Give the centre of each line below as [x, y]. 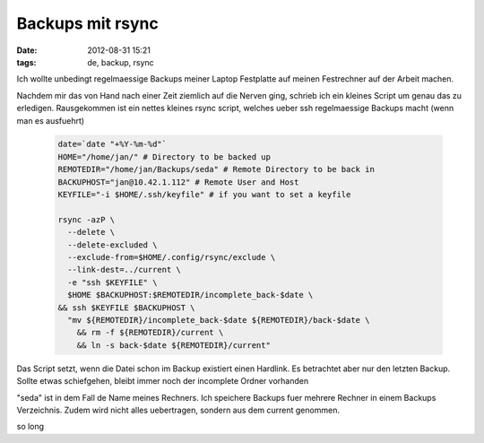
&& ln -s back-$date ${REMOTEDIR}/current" [173, 345]
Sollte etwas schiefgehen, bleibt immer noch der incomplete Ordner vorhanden [163, 381]
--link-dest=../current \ [124, 270]
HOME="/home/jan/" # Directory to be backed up [164, 156]
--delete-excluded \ [112, 245]
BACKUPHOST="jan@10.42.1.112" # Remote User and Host [178, 182]
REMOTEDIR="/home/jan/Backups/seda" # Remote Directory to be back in [216, 169]
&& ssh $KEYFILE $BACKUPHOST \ [127, 308]
